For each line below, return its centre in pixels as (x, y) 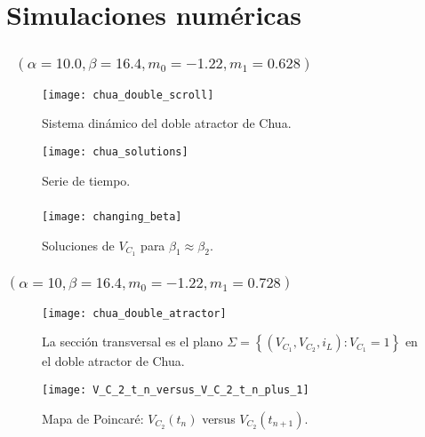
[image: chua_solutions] (115, 151)
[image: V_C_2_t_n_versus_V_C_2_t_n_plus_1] (176, 390)
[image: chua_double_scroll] (128, 95)
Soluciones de (78, 245)
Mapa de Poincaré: (93, 418)
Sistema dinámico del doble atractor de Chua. (167, 123)
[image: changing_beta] (112, 217)
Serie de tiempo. (86, 180)
